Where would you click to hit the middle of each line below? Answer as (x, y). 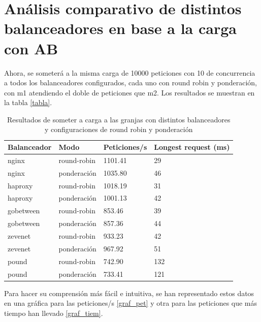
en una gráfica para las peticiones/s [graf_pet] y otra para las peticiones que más (131, 303)
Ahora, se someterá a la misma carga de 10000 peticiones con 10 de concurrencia (130, 72)
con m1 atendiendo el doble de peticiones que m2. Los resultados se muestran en (129, 92)
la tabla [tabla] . (28, 102)
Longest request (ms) (192, 147)
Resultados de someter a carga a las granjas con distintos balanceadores (119, 119)
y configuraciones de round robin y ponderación (119, 129)
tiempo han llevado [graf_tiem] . (54, 313)
